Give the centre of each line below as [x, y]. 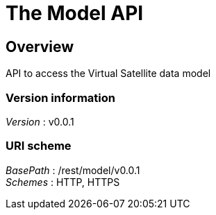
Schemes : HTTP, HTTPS [63, 182]
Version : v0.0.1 [40, 121]
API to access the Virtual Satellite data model [108, 74]
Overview [40, 46]
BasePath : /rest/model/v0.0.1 [73, 170]
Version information [60, 97]
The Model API [75, 13]
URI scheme [39, 146]
